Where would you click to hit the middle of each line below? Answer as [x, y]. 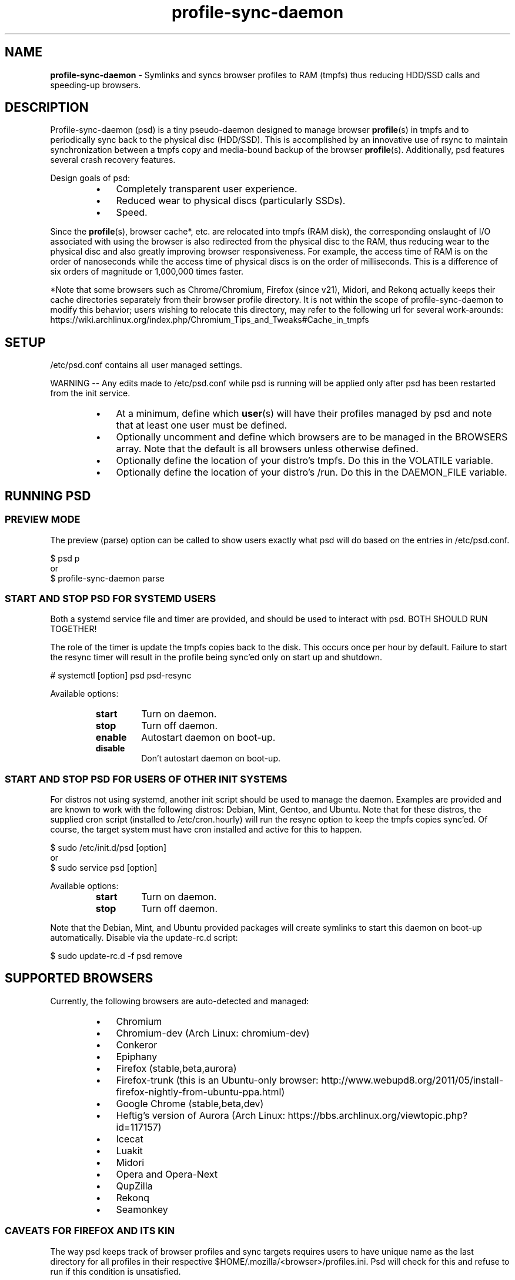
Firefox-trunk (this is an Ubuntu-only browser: [217, 1080]
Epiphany [137, 1056]
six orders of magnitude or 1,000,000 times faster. [147, 272]
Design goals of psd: [90, 178]
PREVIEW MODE [43, 519]
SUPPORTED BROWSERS [79, 978]
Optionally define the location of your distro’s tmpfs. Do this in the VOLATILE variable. [305, 461]
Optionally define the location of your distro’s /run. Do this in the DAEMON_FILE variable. [312, 472]
